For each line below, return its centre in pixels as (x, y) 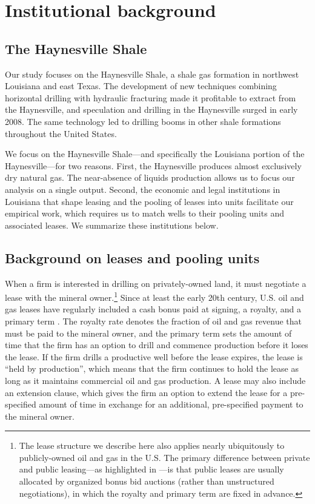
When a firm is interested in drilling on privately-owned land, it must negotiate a (156, 283)
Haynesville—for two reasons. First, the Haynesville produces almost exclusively (153, 165)
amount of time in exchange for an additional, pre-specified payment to (171, 404)
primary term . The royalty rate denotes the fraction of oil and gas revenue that (154, 321)
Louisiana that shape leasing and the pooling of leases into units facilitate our (149, 201)
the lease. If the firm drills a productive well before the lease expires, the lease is (154, 356)
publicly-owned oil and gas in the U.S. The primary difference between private (164, 457)
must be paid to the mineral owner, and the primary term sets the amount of (148, 333)
